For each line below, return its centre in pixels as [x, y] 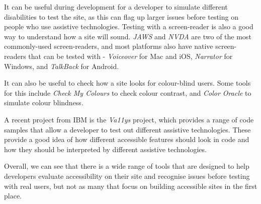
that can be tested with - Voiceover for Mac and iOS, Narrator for [130, 56]
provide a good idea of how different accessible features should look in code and [127, 139]
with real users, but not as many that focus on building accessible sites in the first [131, 186]
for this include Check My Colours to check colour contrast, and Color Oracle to [128, 92]
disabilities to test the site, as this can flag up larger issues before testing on [121, 16]
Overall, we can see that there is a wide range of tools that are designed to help [127, 166]
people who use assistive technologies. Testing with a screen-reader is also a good [129, 26]
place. [13, 196]
